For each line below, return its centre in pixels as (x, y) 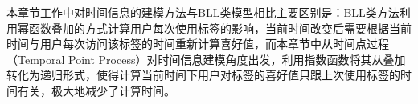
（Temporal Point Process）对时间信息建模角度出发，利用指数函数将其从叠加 (206, 59)
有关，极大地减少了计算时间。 (96, 90)
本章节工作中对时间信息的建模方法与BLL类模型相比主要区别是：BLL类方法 (203, 12)
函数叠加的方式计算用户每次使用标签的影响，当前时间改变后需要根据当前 (220, 28)
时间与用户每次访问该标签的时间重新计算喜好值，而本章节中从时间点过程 (198, 44)
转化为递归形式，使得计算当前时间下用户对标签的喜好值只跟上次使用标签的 (203, 75)
